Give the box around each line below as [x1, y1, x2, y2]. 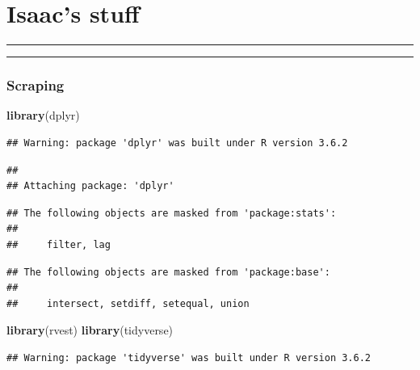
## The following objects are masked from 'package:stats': [6, 207, 337, 219]
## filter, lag [6, 238, 111, 250]
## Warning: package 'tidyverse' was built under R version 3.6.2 [6, 351, 372, 364]
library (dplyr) [6, 107, 80, 124]
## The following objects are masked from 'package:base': [6, 266, 330, 278]
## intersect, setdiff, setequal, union [6, 297, 250, 309]
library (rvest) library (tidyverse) [6, 322, 174, 338]
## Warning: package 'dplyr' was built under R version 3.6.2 [6, 137, 348, 149]
